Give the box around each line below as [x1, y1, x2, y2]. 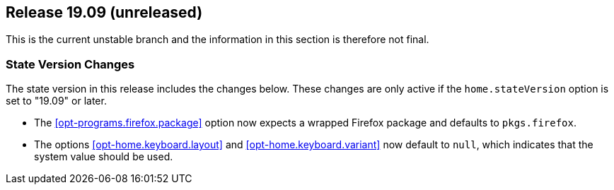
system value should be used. [34, 150, 173, 163]
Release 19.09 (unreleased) [6, 4, 203, 21]
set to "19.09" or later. [6, 95, 107, 107]
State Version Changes [6, 57, 135, 71]
